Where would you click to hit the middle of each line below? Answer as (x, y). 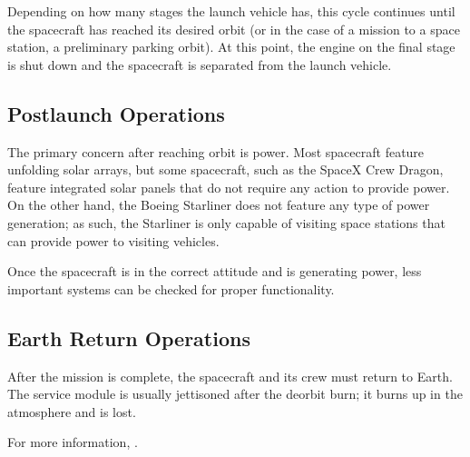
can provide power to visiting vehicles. (113, 240)
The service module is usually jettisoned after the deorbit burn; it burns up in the (235, 394)
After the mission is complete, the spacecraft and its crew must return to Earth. (230, 376)
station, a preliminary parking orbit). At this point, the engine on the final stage (231, 47)
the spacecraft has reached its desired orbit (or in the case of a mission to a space (234, 29)
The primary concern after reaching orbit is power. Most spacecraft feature (216, 151)
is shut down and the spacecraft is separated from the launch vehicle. (200, 64)
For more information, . (73, 442)
